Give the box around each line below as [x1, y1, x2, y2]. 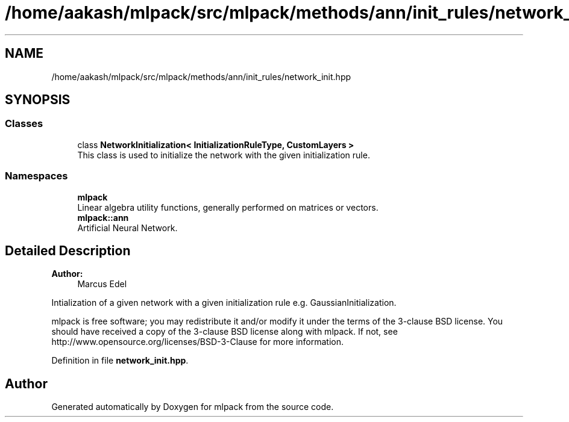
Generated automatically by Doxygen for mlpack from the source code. [51, 402, 334, 412]
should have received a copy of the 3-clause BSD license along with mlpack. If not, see [51, 326, 398, 337]
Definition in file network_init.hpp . [51, 355, 189, 366]
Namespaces [5, 170, 68, 182]
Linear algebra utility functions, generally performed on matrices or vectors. [77, 202, 379, 213]
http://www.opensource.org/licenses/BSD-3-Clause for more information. [51, 337, 344, 347]
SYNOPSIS [5, 92, 71, 108]
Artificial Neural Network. [77, 222, 178, 233]
